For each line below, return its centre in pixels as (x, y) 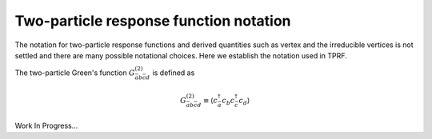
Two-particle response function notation (153, 21)
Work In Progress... (46, 125)
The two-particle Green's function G (75, 73)
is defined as (174, 73)
